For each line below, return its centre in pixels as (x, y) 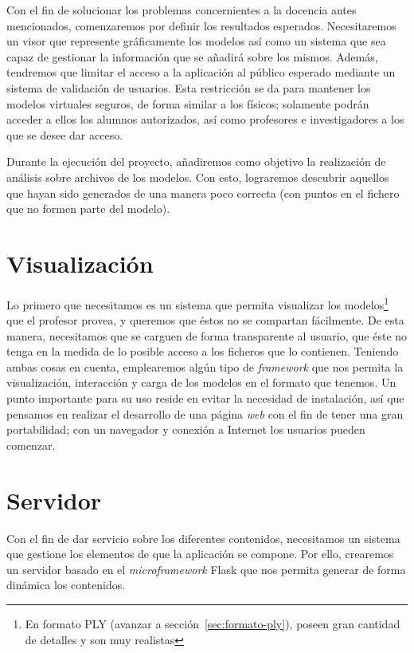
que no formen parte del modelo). (88, 208)
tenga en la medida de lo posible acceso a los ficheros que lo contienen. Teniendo (203, 351)
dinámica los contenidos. (66, 585)
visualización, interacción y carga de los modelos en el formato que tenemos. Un (201, 382)
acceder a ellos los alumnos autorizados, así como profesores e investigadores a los (205, 119)
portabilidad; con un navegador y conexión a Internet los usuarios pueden (186, 429)
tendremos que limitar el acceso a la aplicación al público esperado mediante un (201, 72)
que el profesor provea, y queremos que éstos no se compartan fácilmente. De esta (205, 320)
